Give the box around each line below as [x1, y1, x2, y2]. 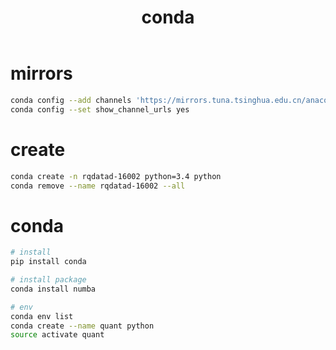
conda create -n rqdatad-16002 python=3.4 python [10, 171, 222, 181]
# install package [10, 275, 87, 285]
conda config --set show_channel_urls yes [10, 104, 190, 115]
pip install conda [10, 257, 87, 267]
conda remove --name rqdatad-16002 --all [10, 181, 186, 191]
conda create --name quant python [10, 321, 155, 331]
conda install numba [10, 284, 97, 294]
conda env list [10, 311, 74, 321]
